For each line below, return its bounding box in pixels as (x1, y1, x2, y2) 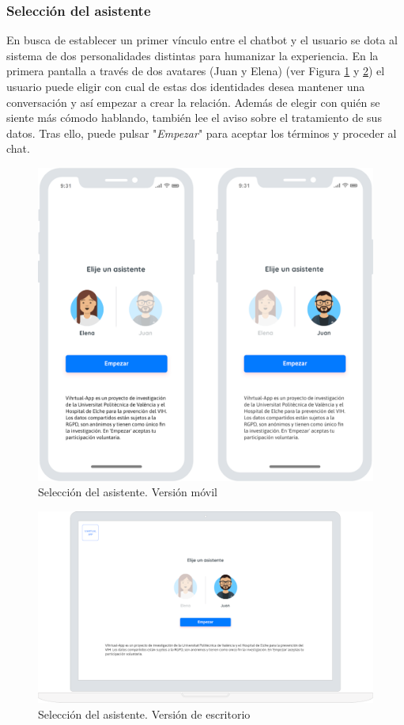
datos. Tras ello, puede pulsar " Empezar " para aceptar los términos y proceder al (6, 124, 397, 141)
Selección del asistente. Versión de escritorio (38, 705, 251, 722)
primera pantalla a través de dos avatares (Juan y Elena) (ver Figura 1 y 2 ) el (6, 63, 385, 79)
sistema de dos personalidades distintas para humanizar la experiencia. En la (6, 47, 379, 63)
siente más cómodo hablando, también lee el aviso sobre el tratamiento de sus (6, 109, 382, 126)
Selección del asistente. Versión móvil (38, 484, 217, 500)
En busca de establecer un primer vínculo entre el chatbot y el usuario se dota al (6, 32, 398, 48)
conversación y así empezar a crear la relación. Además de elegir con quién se (6, 93, 380, 110)
